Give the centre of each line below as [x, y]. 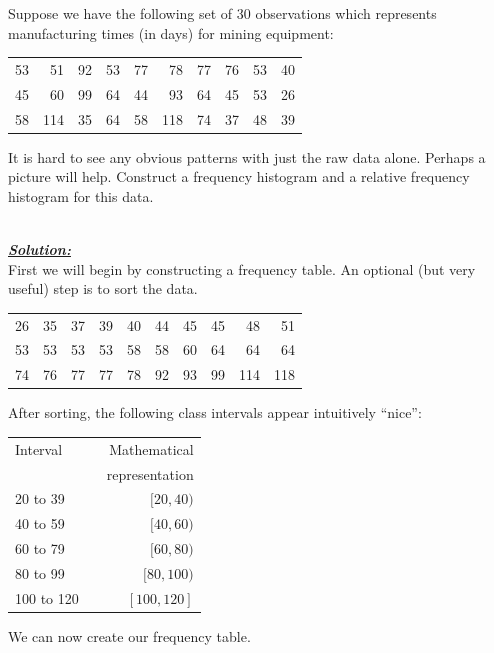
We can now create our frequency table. [129, 635]
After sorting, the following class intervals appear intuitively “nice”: [215, 412]
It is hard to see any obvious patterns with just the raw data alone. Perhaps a [247, 156]
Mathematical [151, 448]
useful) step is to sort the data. [103, 288]
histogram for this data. [81, 195]
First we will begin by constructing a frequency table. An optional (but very [242, 268]
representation [150, 473]
